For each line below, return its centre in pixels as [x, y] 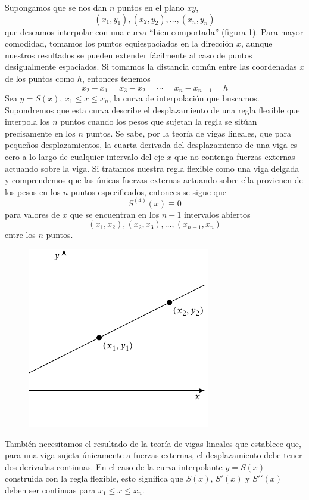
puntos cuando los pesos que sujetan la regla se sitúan [159, 121]
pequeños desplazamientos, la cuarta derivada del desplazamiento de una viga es [151, 145]
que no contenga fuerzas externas [235, 156]
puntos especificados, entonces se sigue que [148, 191]
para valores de [32, 214]
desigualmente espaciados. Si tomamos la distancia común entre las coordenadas [151, 67]
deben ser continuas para [50, 490]
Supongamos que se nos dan [56, 7]
